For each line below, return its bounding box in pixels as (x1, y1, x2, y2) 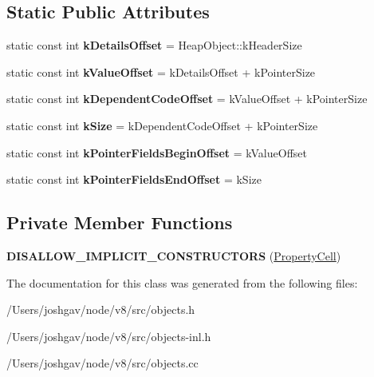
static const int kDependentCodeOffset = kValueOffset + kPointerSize (6, 90, 368, 107)
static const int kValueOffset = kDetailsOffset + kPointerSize (6, 63, 316, 80)
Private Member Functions (6, 210, 233, 235)
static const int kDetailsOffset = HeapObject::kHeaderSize (6, 37, 302, 54)
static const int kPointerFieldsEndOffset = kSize (6, 171, 262, 188)
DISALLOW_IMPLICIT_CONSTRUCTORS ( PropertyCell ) (6, 247, 341, 264)
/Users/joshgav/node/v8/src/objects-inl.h (6, 327, 211, 344)
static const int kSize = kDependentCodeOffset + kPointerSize (6, 117, 318, 133)
